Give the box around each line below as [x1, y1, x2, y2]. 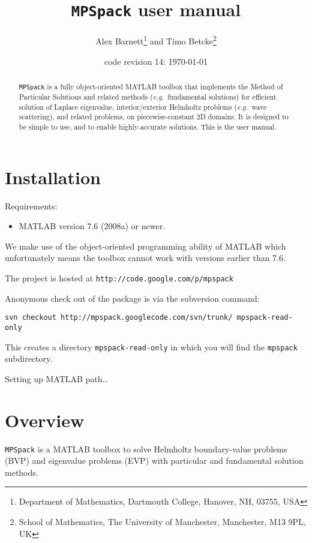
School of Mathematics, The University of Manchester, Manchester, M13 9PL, [19, 515, 306, 527]
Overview [5, 407, 85, 432]
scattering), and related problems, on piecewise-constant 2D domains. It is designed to [19, 112, 289, 122]
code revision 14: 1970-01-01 [104, 55, 208, 67]
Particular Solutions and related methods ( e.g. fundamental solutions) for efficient [19, 92, 277, 102]
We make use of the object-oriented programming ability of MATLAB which [5, 239, 286, 252]
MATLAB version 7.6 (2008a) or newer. [19, 220, 166, 232]
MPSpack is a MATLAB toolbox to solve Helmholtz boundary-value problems [5, 442, 287, 455]
